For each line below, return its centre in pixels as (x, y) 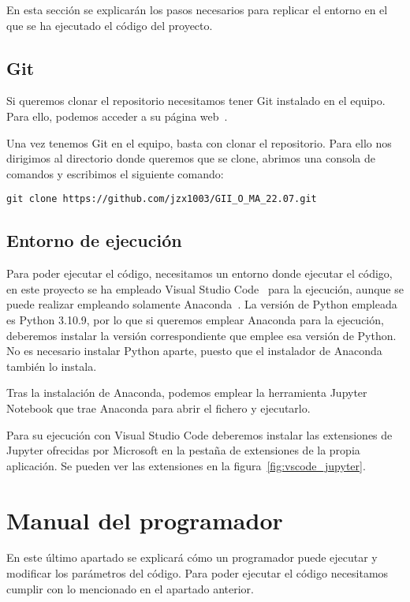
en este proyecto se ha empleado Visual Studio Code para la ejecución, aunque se (205, 288)
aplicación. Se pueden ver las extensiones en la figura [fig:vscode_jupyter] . (186, 465)
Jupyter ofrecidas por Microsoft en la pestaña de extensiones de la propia (183, 450)
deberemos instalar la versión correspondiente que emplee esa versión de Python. (201, 335)
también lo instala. (52, 366)
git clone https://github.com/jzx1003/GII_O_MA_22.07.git (162, 199)
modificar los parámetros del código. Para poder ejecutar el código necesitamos (198, 573)
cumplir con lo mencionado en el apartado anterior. (130, 588)
